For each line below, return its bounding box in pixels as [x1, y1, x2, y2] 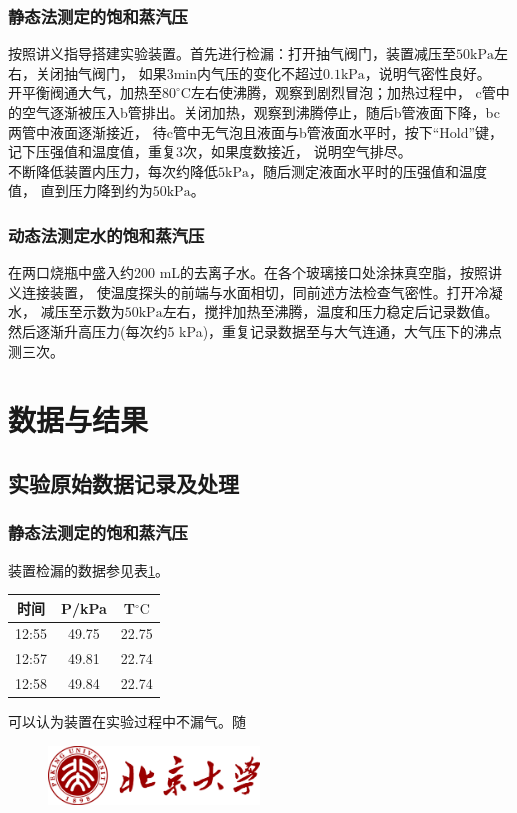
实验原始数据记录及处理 [8, 467, 239, 498]
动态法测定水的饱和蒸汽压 [8, 222, 205, 247]
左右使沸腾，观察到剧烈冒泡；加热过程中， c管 [190, 82, 496, 103]
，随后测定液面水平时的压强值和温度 [248, 160, 487, 181]
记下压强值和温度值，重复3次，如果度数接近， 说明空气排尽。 [8, 141, 412, 162]
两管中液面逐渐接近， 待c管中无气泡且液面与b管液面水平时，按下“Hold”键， [8, 121, 504, 142]
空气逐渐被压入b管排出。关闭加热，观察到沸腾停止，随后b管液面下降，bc [21, 102, 500, 122]
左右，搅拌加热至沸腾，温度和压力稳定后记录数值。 [162, 301, 499, 322]
